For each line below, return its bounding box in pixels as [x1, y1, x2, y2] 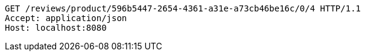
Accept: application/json [5, 13, 127, 23]
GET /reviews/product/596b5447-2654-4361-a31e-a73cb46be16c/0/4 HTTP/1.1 [5, 4, 361, 13]
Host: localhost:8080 [5, 23, 107, 33]
